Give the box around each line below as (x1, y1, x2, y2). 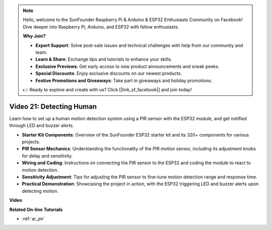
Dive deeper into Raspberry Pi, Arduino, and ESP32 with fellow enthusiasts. (23, 24, 179, 30)
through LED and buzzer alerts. (9, 123, 74, 129)
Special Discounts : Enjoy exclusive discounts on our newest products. (35, 70, 182, 76)
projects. (22, 139, 40, 145)
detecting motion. (22, 188, 59, 194)
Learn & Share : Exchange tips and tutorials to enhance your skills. (35, 56, 172, 62)
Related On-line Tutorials (9, 206, 63, 212)
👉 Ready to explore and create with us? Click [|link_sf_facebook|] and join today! (23, 86, 192, 92)
